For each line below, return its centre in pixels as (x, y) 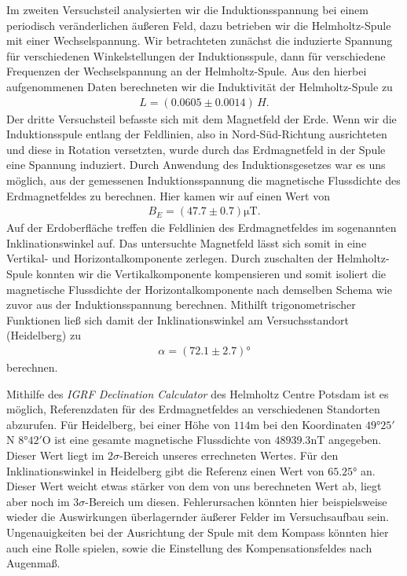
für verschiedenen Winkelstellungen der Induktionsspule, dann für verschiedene (196, 55)
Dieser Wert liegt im (55, 455)
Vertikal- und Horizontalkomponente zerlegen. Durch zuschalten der (170, 258)
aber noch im (38, 501)
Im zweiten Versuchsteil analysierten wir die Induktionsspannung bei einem (187, 9)
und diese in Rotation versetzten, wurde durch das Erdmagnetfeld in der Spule (196, 149)
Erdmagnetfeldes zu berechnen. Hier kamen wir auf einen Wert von (168, 195)
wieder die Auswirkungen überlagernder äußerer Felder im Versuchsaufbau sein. (198, 517)
